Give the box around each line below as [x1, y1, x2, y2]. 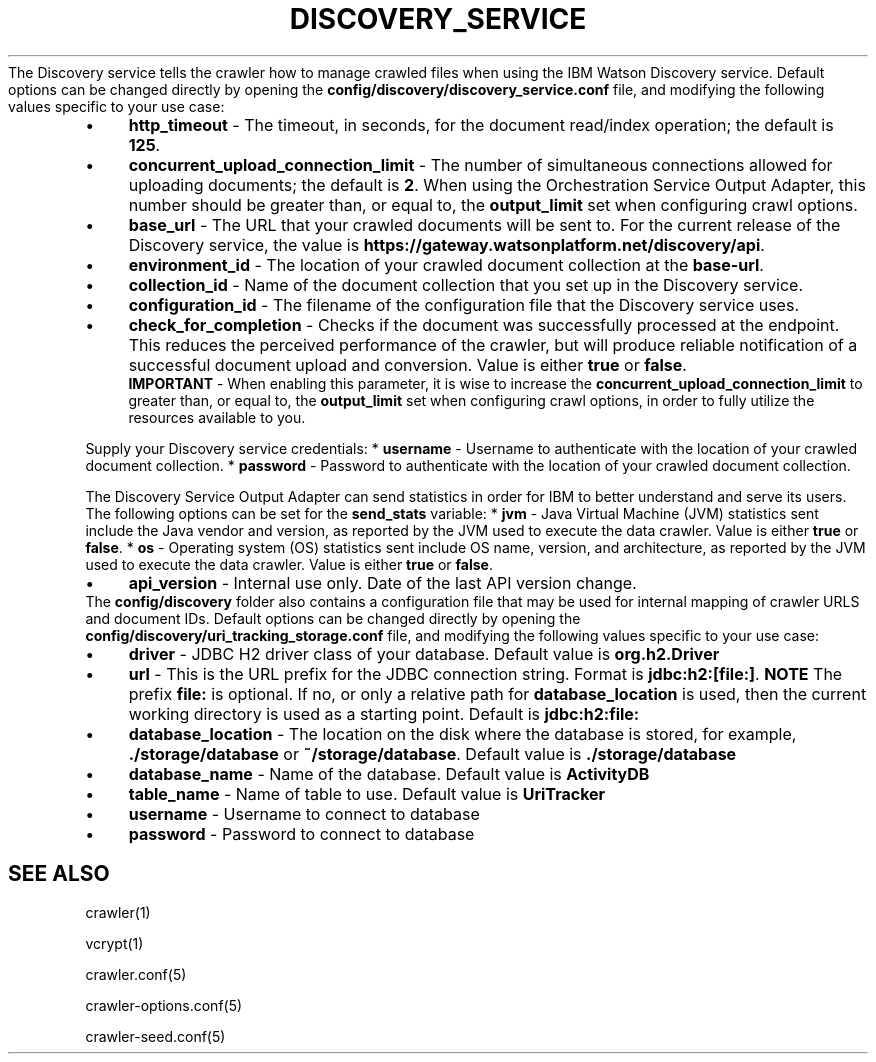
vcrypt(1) [85, 934, 144, 952]
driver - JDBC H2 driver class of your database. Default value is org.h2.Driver [128, 643, 720, 664]
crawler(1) [85, 903, 151, 921]
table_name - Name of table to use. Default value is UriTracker [128, 783, 606, 804]
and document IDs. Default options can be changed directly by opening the [85, 609, 581, 627]
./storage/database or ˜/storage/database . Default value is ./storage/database [128, 743, 737, 764]
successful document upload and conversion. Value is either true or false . [128, 354, 687, 375]
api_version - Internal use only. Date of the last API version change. [128, 572, 637, 593]
